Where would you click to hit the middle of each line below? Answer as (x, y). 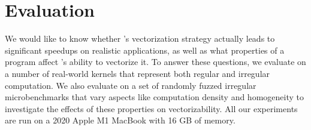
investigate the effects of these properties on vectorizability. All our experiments (151, 108)
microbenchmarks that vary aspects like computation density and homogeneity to (154, 97)
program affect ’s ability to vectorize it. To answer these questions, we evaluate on (155, 62)
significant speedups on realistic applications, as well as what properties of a (145, 50)
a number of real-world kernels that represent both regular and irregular (138, 73)
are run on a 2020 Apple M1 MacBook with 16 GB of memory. (120, 120)
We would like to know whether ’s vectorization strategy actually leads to (140, 38)
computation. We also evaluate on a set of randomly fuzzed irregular (131, 85)
